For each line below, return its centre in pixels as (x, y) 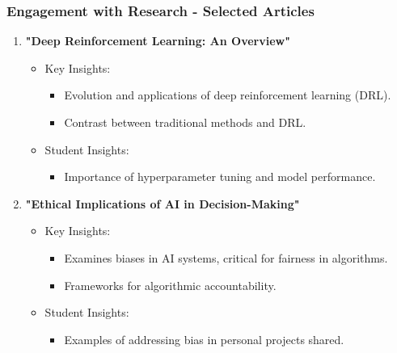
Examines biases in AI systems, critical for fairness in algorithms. (226, 257)
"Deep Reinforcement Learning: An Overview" (158, 41)
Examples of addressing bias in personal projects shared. (204, 339)
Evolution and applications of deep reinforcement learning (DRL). (228, 95)
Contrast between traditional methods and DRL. (185, 122)
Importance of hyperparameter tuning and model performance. (220, 176)
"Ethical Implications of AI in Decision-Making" (163, 203)
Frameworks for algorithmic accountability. (170, 285)
